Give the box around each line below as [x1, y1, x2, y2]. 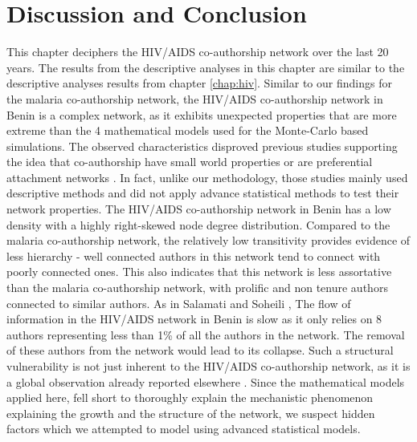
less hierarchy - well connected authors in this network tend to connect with [6, 247, 381, 264]
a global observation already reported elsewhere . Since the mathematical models [6, 373, 405, 390]
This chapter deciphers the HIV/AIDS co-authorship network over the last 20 [6, 43, 389, 60]
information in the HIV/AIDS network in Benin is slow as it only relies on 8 [6, 310, 382, 327]
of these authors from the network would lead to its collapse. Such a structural [6, 342, 394, 359]
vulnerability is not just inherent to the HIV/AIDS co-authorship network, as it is [6, 358, 411, 374]
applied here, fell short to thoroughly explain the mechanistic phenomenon [6, 389, 374, 406]
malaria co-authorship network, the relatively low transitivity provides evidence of [6, 232, 411, 249]
